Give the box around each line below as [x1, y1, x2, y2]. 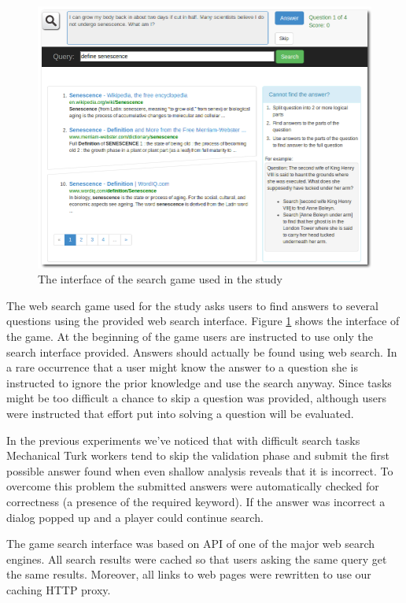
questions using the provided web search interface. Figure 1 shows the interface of [6, 313, 400, 329]
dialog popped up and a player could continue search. [6, 509, 264, 525]
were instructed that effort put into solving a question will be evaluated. [6, 405, 354, 421]
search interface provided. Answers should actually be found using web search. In [6, 343, 397, 360]
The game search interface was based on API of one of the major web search [6, 535, 375, 552]
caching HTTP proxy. [6, 581, 111, 597]
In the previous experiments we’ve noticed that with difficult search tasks [6, 431, 360, 448]
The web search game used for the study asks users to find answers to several [6, 297, 378, 313]
